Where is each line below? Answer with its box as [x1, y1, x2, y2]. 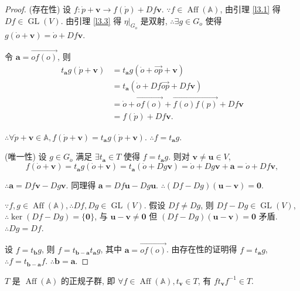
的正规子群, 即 [61, 274, 115, 286]
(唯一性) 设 [5, 150, 47, 163]
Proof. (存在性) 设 [5, 3, 71, 15]
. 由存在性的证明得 [166, 243, 237, 255]
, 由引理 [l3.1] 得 [220, 3, 281, 15]
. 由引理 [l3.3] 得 [60, 14, 122, 26]
